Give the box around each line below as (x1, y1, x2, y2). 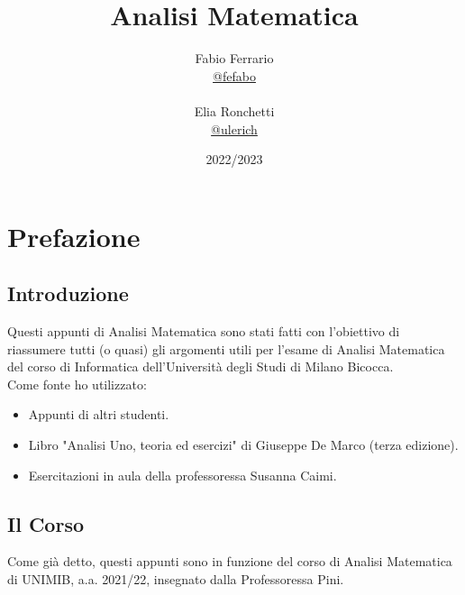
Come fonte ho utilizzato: (7, 374, 147, 393)
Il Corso (7, 509, 84, 537)
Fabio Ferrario (195, 49, 274, 68)
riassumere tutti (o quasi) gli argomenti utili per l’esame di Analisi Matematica (7, 339, 445, 358)
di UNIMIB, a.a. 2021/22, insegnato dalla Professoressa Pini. (7, 570, 344, 589)
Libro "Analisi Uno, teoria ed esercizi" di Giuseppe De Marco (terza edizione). (28, 435, 459, 454)
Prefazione (7, 217, 141, 254)
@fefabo (213, 66, 256, 85)
